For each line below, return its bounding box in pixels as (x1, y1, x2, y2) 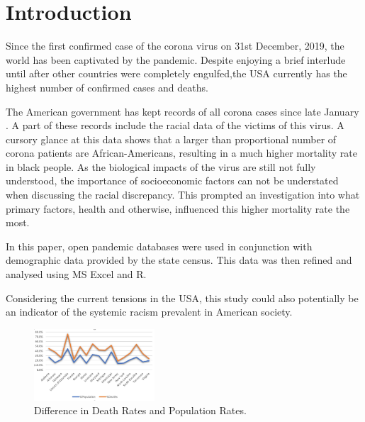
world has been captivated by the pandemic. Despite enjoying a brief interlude (6, 52, 346, 67)
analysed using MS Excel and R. (6, 267, 147, 282)
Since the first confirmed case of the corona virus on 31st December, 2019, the (6, 38, 344, 53)
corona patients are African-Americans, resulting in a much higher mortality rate (6, 145, 357, 160)
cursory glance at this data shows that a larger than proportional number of (6, 131, 337, 146)
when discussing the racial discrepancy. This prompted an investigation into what (6, 187, 360, 202)
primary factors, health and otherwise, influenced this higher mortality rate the (6, 201, 350, 216)
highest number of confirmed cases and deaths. (6, 79, 208, 94)
